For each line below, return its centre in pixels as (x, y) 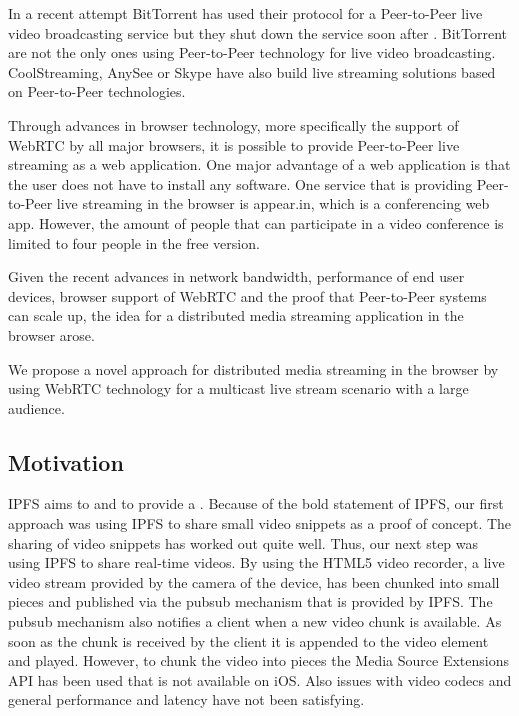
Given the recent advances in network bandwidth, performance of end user (236, 276)
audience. (36, 407)
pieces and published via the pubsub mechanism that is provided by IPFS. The (250, 601)
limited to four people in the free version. (134, 242)
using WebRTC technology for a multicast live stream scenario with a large (238, 388)
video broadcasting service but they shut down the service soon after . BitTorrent (257, 32)
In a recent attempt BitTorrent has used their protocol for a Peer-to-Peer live (245, 13)
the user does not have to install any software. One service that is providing (240, 183)
